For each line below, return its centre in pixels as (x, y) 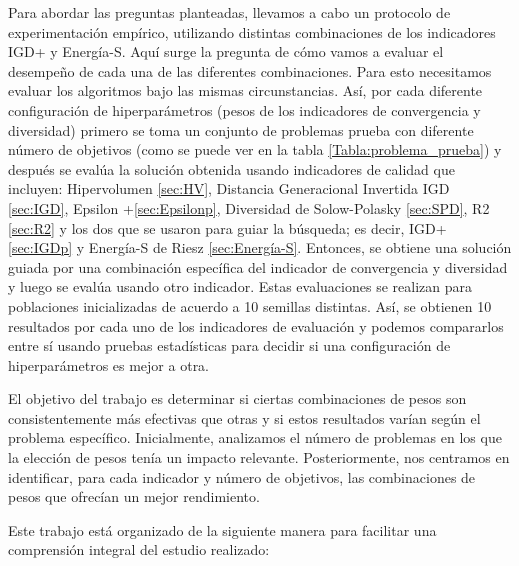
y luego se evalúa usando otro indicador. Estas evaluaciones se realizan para (240, 286)
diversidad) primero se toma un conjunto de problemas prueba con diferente (241, 129)
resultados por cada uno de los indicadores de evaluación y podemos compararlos (256, 325)
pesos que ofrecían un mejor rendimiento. (134, 496)
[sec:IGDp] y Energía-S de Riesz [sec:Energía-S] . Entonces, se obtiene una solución (260, 247)
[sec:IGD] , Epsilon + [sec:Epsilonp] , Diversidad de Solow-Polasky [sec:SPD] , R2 (249, 207)
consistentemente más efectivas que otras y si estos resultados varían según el (244, 417)
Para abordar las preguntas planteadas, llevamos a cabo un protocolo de (229, 12)
